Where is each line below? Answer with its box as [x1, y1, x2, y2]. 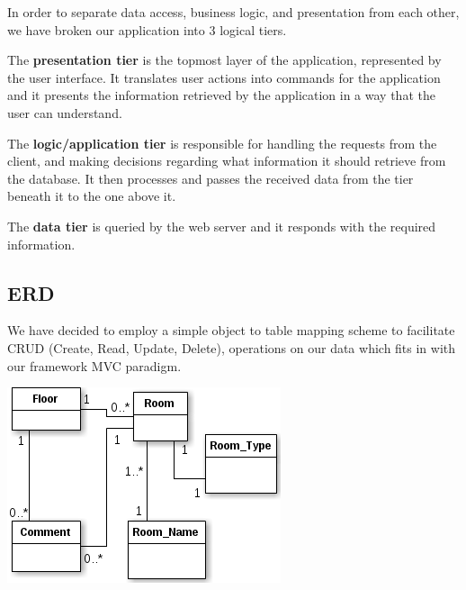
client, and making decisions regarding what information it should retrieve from [7, 151, 446, 170]
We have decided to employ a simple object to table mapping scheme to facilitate [7, 321, 455, 340]
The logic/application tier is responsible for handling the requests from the [7, 133, 437, 152]
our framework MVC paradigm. [7, 356, 182, 375]
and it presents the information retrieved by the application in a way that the [7, 86, 435, 104]
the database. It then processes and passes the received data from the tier [7, 168, 414, 187]
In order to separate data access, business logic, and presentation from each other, [7, 3, 460, 21]
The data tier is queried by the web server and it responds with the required [7, 216, 436, 235]
